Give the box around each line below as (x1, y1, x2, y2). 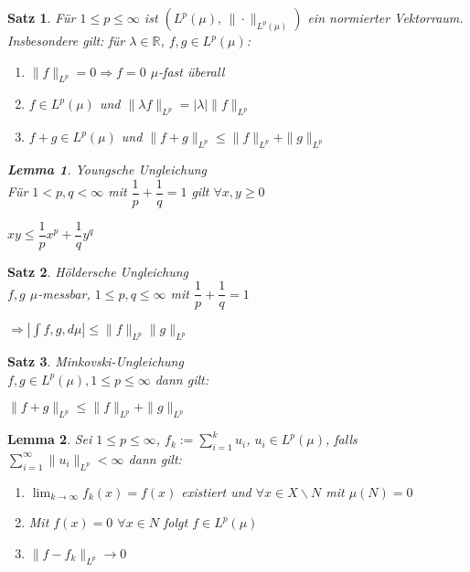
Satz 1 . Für (7, 8, 76, 26)
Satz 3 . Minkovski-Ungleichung (7, 352, 184, 371)
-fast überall (158, 61, 225, 80)
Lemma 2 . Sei (7, 429, 92, 449)
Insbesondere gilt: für (7, 31, 125, 49)
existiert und (181, 482, 251, 501)
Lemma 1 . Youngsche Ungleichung (7, 159, 208, 178)
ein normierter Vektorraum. (307, 8, 464, 26)
